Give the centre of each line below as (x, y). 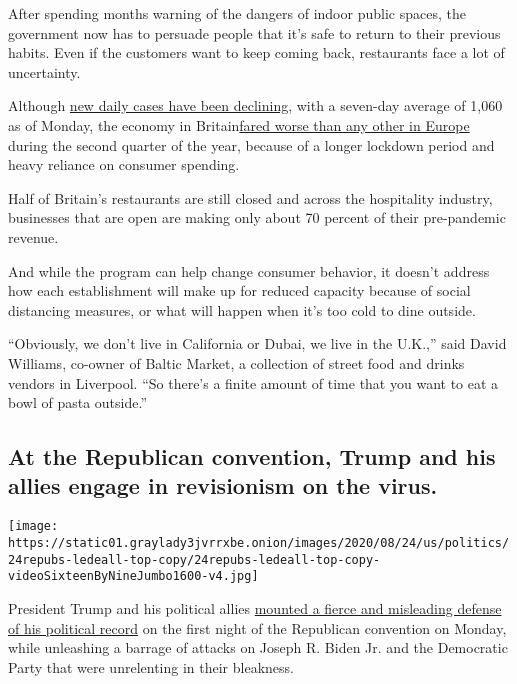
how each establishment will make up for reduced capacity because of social (239, 290)
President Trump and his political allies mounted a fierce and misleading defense (255, 607)
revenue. (33, 236)
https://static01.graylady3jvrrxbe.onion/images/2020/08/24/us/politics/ (259, 542)
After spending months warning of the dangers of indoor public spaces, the (237, 13)
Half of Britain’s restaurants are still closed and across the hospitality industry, (250, 197)
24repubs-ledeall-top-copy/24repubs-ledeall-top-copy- (194, 559)
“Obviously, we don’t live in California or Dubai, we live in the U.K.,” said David (257, 343)
